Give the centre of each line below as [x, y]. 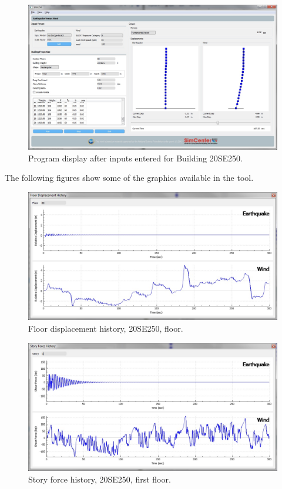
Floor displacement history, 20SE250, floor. [106, 328]
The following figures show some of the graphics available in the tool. [129, 178]
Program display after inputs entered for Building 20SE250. [135, 158]
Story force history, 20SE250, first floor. [100, 479]
